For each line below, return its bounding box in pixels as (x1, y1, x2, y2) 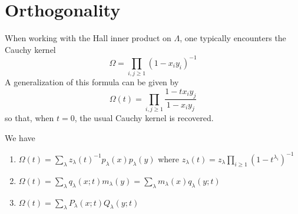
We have (5, 131, 35, 143)
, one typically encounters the (180, 32, 286, 44)
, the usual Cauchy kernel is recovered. (74, 112, 214, 124)
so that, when (5, 112, 54, 124)
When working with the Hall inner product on (5, 32, 171, 44)
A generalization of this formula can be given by (5, 76, 179, 88)
